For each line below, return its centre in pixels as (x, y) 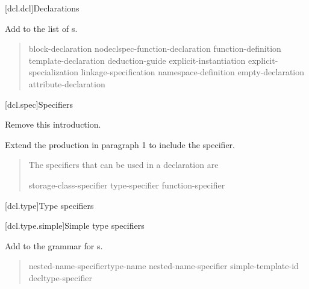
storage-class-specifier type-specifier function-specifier (127, 185)
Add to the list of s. (41, 28)
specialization (53, 72)
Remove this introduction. (53, 124)
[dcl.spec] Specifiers (39, 104)
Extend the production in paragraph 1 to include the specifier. (120, 144)
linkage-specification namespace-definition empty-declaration (193, 72)
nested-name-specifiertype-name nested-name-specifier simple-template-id (164, 266)
